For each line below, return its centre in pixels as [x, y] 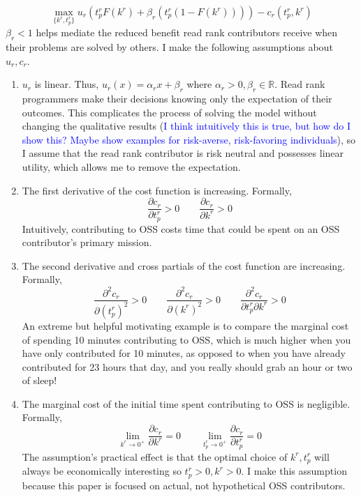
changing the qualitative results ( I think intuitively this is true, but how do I [186, 126]
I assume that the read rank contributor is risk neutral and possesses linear [183, 153]
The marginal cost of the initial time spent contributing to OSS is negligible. [186, 403]
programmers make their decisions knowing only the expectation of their [177, 98]
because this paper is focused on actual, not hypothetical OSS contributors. [184, 485]
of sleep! [39, 380]
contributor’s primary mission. [87, 242]
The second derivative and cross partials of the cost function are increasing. [184, 265]
